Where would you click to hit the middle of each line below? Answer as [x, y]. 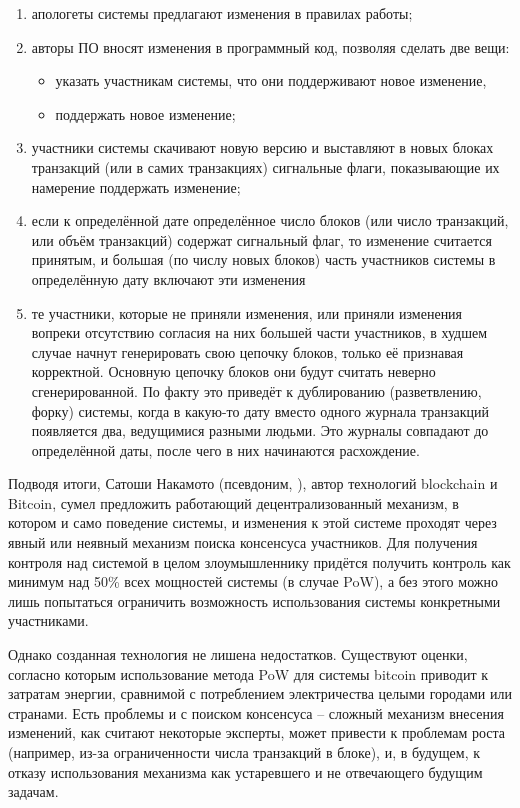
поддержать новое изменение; [145, 113]
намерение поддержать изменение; [136, 186]
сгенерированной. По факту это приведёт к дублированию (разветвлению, [256, 390]
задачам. [33, 791]
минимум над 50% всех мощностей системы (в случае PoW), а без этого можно [253, 581]
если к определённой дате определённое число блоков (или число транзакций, [270, 220]
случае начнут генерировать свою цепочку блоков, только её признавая [247, 351]
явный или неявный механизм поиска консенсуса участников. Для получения [243, 542]
